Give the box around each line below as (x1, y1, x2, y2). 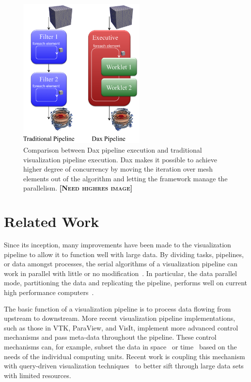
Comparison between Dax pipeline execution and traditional (23, 145, 202, 155)
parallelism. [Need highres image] (23, 183, 133, 193)
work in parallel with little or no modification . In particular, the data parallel (4, 268, 237, 278)
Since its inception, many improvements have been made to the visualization (4, 240, 231, 250)
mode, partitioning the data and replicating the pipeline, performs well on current (4, 278, 248, 288)
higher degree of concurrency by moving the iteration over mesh (23, 164, 213, 174)
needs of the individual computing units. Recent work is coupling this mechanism (4, 351, 245, 361)
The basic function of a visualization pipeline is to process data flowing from (4, 303, 231, 313)
